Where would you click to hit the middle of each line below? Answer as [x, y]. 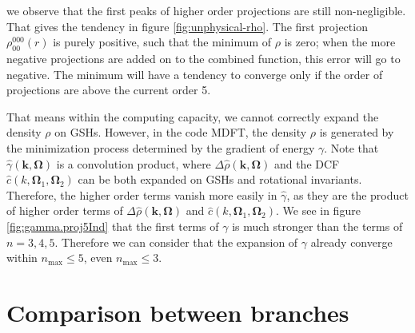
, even [98, 258]
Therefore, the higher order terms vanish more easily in [142, 194]
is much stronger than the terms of [317, 226]
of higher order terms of [65, 210]
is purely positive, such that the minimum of [162, 42]
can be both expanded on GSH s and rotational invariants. [220, 179]
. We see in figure [318, 210]
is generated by [357, 132]
